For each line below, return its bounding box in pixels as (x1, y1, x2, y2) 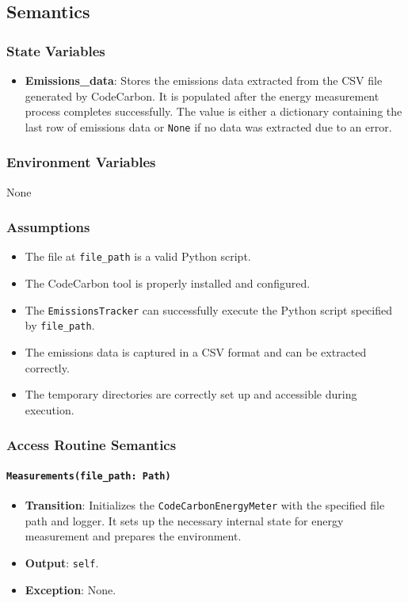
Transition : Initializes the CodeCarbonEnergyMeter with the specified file (25, 497, 385, 513)
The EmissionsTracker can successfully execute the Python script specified (25, 301, 392, 318)
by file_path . (25, 317, 95, 334)
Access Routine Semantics (6, 435, 177, 455)
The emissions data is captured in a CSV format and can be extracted (25, 344, 367, 361)
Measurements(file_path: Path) (6, 470, 171, 482)
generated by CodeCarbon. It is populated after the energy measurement (25, 87, 379, 104)
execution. (25, 401, 74, 418)
